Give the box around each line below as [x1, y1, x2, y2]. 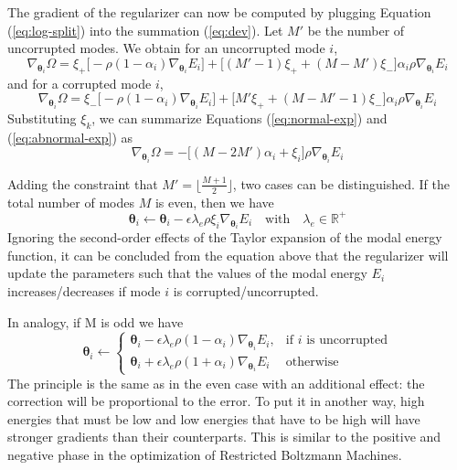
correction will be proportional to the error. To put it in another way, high [7, 391, 425, 411]
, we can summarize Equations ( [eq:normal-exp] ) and [91, 108, 388, 127]
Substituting [7, 108, 77, 127]
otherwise [285, 355, 339, 369]
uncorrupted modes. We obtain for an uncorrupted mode [7, 38, 325, 58]
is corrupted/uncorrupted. [173, 281, 319, 300]
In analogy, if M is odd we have [7, 312, 184, 331]
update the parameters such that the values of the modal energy [7, 263, 367, 283]
